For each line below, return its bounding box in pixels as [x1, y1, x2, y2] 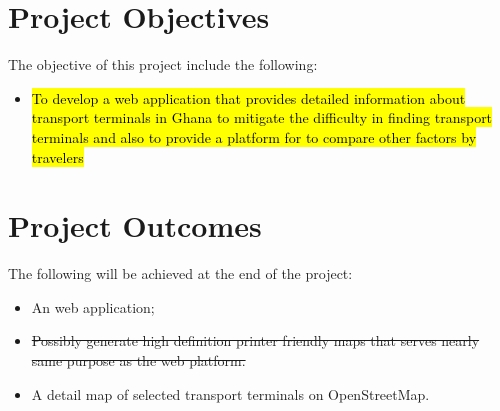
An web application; [31, 296, 155, 317]
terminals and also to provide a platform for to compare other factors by [31, 126, 477, 147]
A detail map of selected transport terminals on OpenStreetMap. [31, 383, 430, 404]
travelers [31, 146, 84, 167]
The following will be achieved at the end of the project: [8, 263, 353, 284]
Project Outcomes [8, 205, 262, 246]
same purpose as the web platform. [31, 350, 246, 370]
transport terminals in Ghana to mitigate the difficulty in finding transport [31, 107, 493, 128]
